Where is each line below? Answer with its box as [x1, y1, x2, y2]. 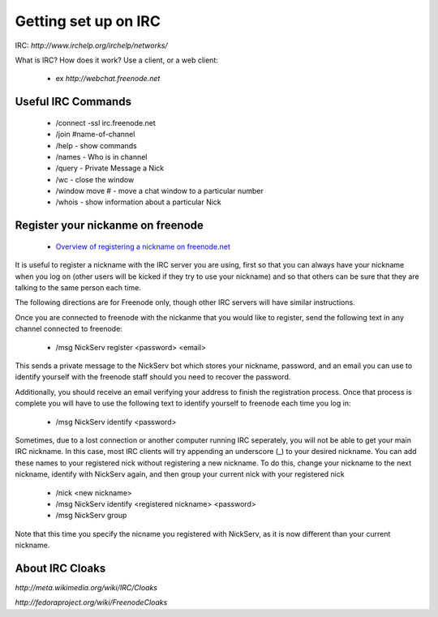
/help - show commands [55, 140, 137, 150]
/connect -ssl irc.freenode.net [55, 118, 156, 127]
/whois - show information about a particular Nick [55, 197, 222, 207]
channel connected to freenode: [15, 324, 123, 334]
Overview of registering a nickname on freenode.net [55, 242, 231, 251]
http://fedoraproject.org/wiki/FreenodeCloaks [15, 598, 168, 607]
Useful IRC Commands [15, 95, 131, 109]
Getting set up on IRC [15, 12, 161, 30]
